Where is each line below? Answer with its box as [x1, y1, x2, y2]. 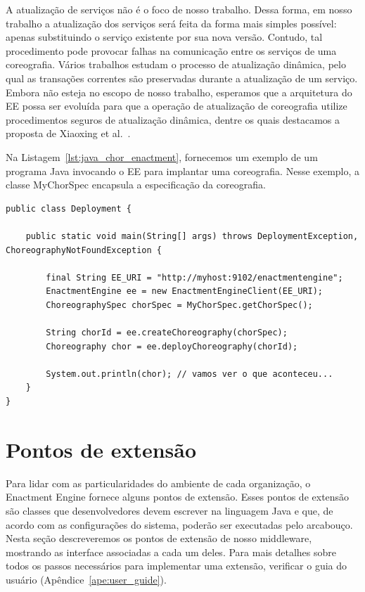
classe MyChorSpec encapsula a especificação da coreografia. [6, 177, 266, 192]
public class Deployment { [6, 203, 132, 214]
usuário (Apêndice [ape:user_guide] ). [6, 572, 167, 586]
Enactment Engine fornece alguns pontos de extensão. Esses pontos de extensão [6, 489, 350, 504]
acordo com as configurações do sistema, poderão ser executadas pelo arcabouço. [6, 517, 353, 532]
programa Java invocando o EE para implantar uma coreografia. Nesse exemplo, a [6, 163, 360, 178]
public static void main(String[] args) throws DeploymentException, [25, 231, 359, 241]
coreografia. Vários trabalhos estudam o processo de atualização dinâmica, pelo [6, 57, 346, 72]
